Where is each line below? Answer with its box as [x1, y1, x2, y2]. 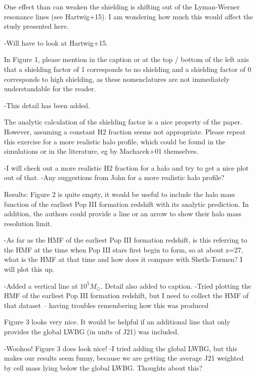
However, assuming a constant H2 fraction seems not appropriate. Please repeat [4, 126, 246, 136]
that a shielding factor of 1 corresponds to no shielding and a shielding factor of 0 [4, 63, 252, 74]
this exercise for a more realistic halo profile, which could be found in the [4, 136, 226, 146]
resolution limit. [4, 218, 52, 228]
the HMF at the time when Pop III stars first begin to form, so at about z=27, [4, 244, 243, 254]
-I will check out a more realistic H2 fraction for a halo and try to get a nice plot [4, 162, 249, 173]
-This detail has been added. [4, 100, 90, 110]
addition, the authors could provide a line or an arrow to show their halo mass [4, 208, 242, 219]
